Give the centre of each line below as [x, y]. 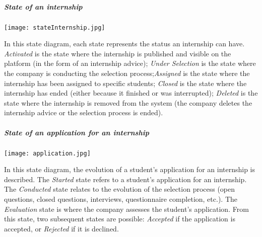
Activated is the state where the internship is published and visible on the [118, 53]
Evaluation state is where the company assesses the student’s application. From [126, 209]
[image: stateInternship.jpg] [55, 27]
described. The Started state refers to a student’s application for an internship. [125, 179]
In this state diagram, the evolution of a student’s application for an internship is [130, 169]
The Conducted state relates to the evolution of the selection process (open [120, 189]
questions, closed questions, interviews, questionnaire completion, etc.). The [121, 199]
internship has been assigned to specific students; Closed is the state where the [125, 83]
